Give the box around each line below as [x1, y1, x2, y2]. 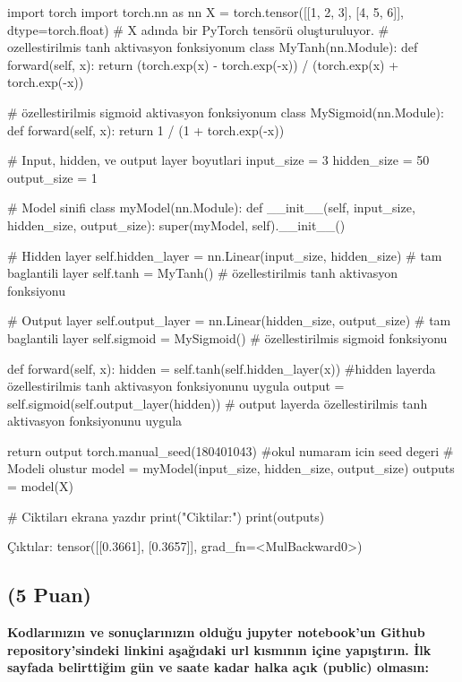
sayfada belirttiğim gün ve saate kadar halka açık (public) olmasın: [7, 658, 429, 677]
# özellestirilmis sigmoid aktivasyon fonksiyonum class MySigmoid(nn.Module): [7, 102, 444, 121]
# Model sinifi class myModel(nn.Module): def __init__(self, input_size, [7, 198, 415, 217]
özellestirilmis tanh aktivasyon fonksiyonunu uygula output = [7, 376, 345, 395]
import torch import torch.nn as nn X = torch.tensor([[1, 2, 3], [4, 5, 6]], [7, 3, 404, 21]
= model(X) [7, 477, 73, 496]
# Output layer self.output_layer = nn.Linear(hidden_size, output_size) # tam [7, 311, 451, 330]
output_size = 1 [7, 168, 98, 186]
